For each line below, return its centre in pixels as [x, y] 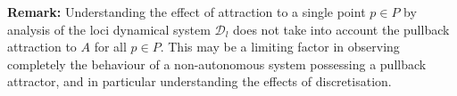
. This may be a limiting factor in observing [280, 47]
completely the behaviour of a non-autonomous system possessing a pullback [217, 64]
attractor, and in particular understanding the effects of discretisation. [199, 81]
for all [110, 47]
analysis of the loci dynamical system [109, 29]
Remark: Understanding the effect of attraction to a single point [187, 12]
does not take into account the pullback [341, 29]
